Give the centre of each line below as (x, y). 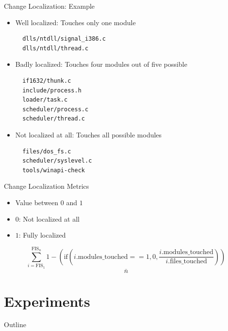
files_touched (188, 262)
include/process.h (52, 90)
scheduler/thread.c (54, 119)
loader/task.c (45, 100)
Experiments (47, 301)
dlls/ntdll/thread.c (56, 48)
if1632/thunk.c (47, 81)
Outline (15, 324)
